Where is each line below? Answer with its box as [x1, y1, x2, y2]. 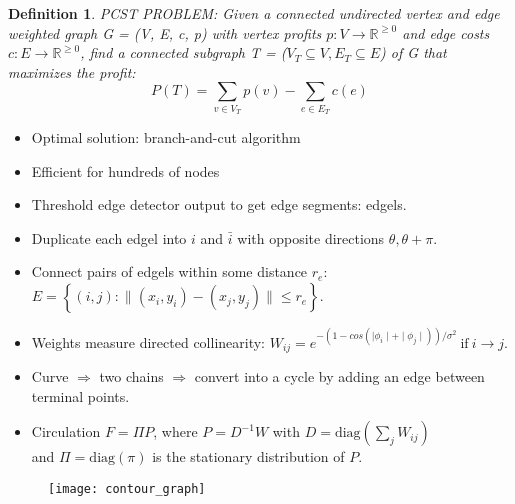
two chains [99, 366, 164, 387]
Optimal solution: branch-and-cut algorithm [31, 127, 301, 148]
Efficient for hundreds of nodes [31, 160, 220, 181]
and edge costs [402, 22, 490, 43]
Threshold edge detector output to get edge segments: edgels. [31, 194, 407, 215]
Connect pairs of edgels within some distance [31, 261, 308, 282]
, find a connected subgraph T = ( [80, 42, 287, 63]
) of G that [380, 42, 447, 63]
